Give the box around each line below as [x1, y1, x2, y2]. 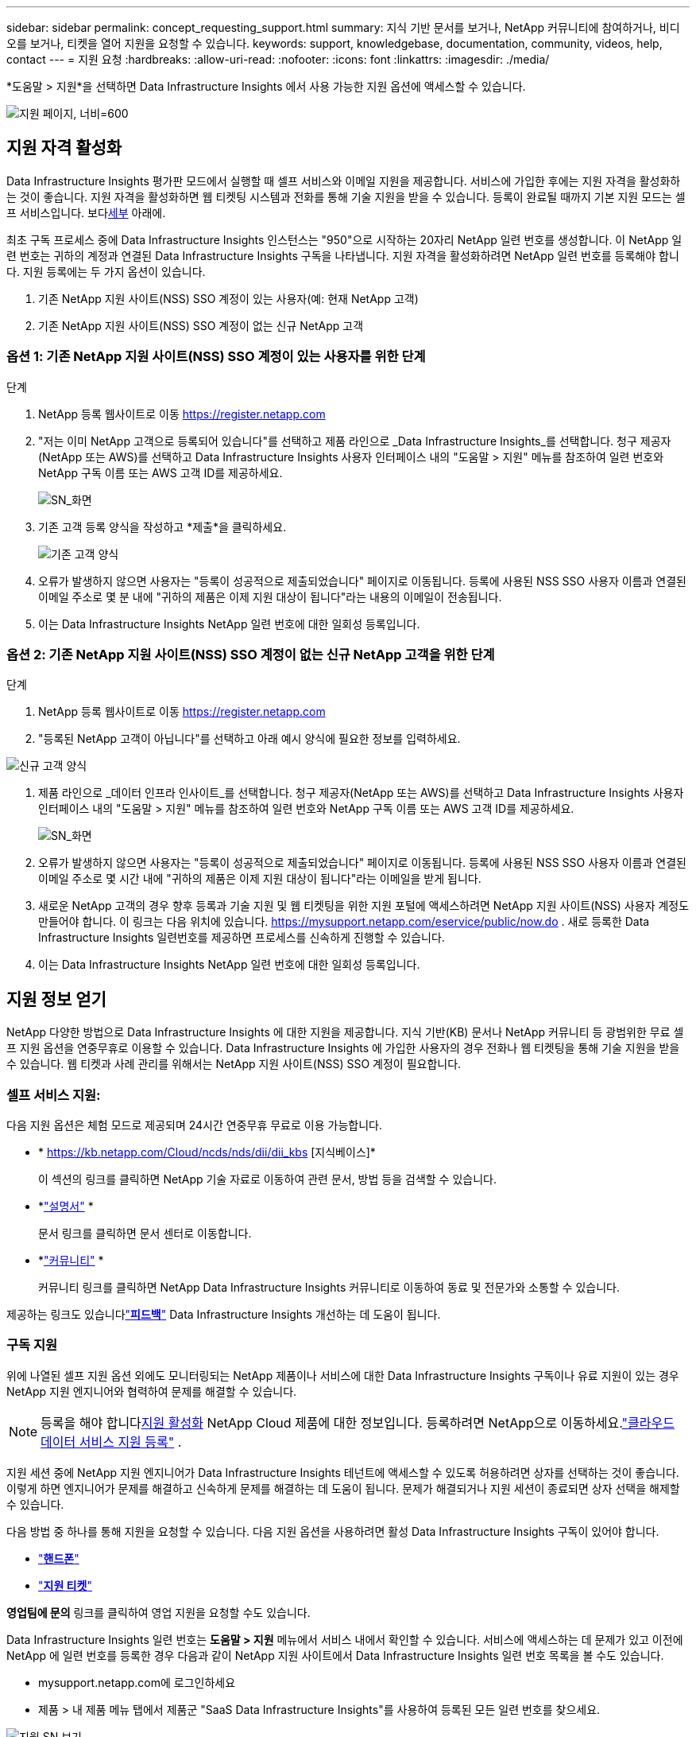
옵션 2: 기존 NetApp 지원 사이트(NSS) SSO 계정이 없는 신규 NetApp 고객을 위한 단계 [6, 646, 495, 663]
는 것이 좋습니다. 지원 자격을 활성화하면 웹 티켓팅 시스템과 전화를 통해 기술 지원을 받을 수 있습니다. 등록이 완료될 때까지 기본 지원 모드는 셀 [6, 189, 686, 204]
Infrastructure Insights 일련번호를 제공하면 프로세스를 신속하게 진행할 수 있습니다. [38, 931, 445, 945]
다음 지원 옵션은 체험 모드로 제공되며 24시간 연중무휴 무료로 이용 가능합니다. [6, 1117, 382, 1132]
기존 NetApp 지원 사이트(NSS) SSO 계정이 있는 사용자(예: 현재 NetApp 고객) [38, 291, 419, 305]
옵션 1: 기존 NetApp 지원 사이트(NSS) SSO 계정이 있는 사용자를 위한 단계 [6, 348, 426, 365]
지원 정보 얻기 [6, 989, 106, 1009]
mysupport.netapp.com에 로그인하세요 [38, 1675, 236, 1689]
